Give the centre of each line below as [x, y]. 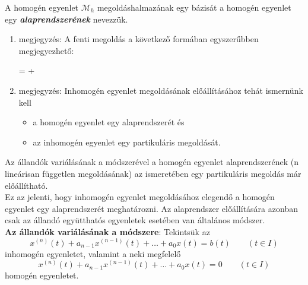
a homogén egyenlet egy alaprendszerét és [109, 122]
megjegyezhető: [46, 50]
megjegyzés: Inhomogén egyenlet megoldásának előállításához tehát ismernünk [161, 90]
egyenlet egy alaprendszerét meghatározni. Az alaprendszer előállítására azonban [151, 208]
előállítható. [26, 185]
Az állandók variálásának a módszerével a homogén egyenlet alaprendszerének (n [152, 162]
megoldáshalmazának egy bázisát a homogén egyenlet [194, 7]
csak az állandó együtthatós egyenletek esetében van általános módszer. [135, 220]
